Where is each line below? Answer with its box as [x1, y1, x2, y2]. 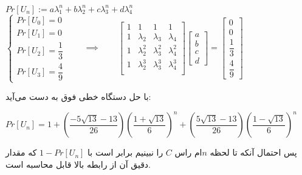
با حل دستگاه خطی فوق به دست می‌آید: [5, 90, 151, 103]
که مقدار [5, 146, 37, 159]
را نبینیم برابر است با [88, 146, 163, 159]
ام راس [174, 146, 202, 159]
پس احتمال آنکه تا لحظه [210, 146, 297, 159]
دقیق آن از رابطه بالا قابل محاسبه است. [5, 157, 151, 170]
